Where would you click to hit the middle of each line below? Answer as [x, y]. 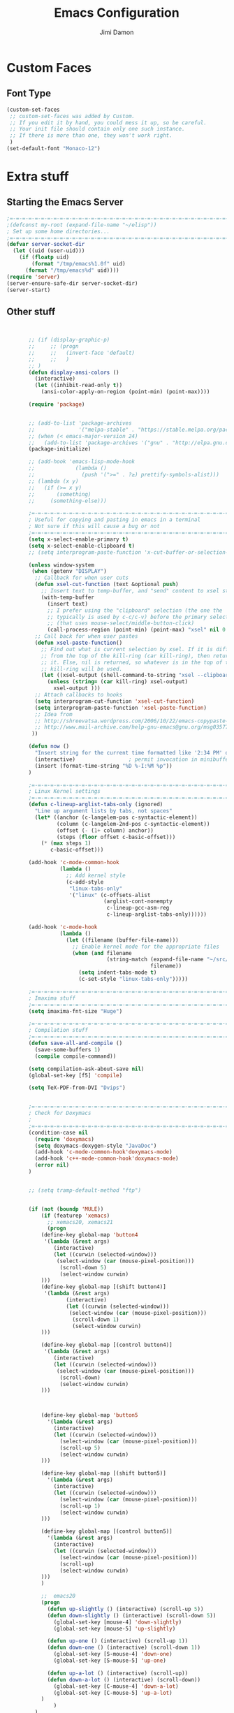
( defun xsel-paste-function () [79, 643]
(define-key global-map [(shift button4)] [104, 1287]
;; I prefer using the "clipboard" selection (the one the [135, 610]
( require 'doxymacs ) [65, 1139]
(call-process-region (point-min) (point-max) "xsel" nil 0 [137, 630]
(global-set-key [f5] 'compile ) [75, 1075]
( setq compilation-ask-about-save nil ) [86, 1069]
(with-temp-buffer [68, 597]
